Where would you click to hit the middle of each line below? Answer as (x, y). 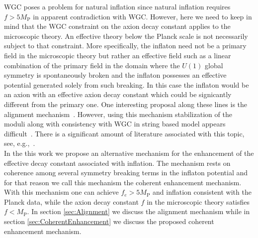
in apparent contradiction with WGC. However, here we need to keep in (142, 16)
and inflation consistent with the (202, 192)
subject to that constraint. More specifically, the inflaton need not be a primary (125, 46)
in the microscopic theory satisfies (198, 201)
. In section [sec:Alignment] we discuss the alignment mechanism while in (138, 211)
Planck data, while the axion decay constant (71, 201)
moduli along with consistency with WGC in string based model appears (115, 124)
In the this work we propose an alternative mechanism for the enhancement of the (129, 153)
